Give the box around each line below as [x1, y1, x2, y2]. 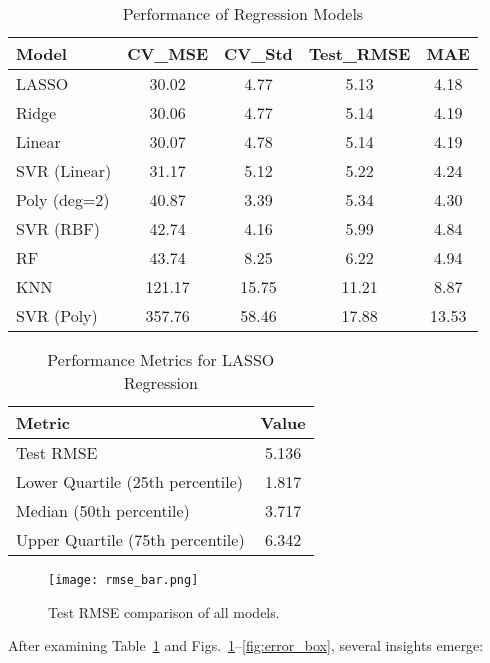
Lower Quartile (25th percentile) [16, 470, 244, 493]
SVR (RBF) [16, 217, 101, 240]
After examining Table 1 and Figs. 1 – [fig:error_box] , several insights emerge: [8, 635, 484, 656]
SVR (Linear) [16, 159, 112, 182]
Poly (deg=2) [16, 188, 110, 211]
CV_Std [224, 42, 293, 65]
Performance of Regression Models [122, 2, 364, 25]
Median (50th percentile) [16, 499, 190, 522]
